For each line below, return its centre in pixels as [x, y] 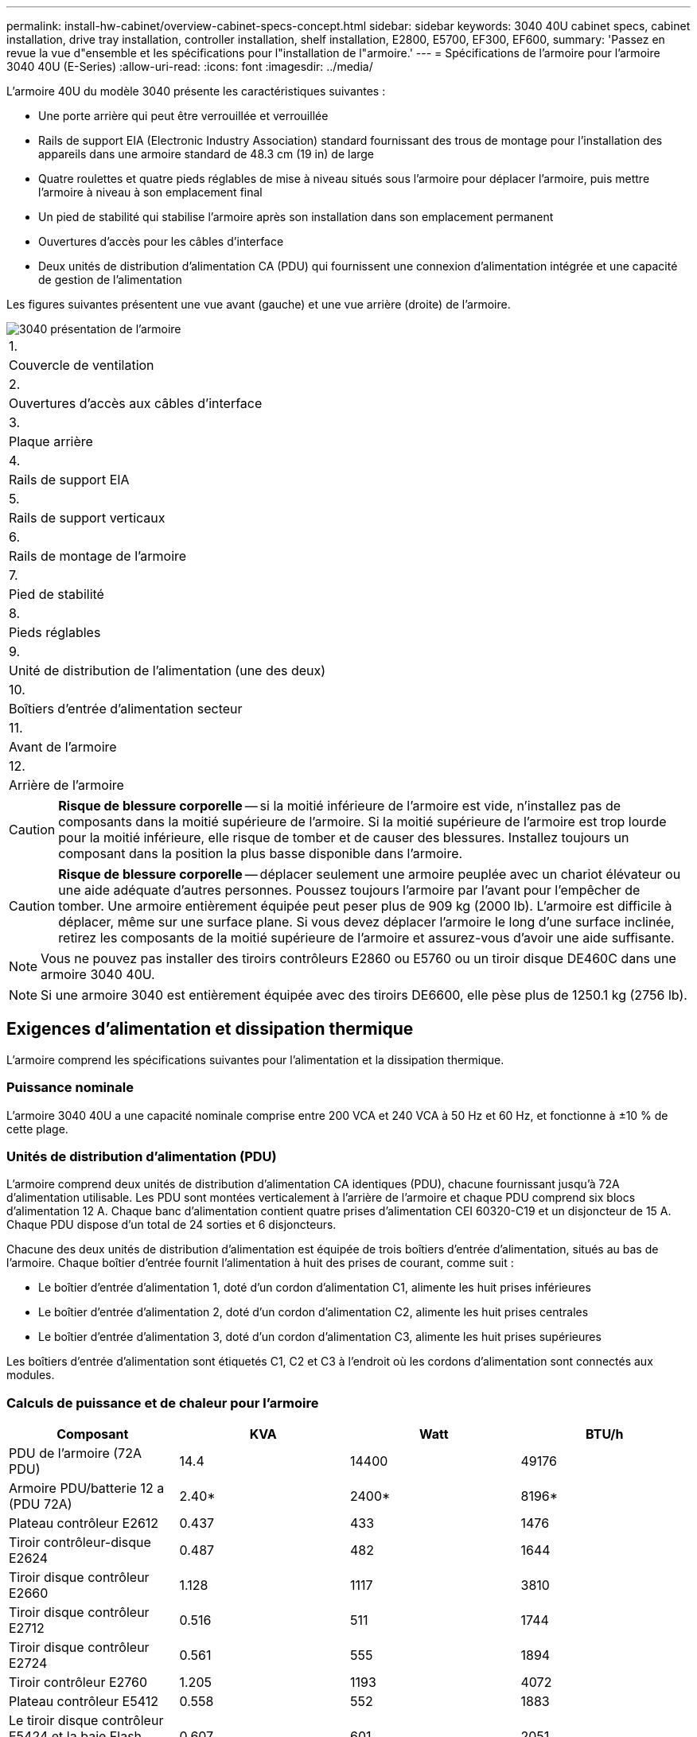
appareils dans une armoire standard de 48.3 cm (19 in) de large [206, 154]
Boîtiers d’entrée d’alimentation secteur [126, 709]
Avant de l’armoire [63, 747]
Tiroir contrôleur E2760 [78, 1683]
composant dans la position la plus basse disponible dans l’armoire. [261, 853]
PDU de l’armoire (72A [75, 1453]
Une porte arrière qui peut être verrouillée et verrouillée [183, 116]
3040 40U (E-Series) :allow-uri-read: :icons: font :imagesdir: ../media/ [190, 66]
